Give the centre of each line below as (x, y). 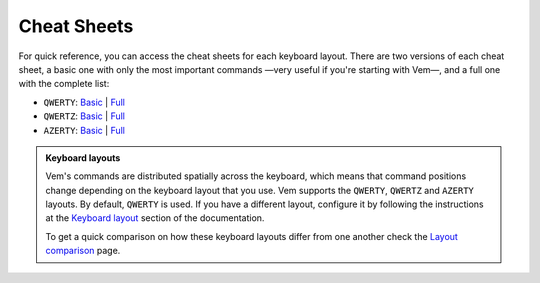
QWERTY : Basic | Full (84, 102)
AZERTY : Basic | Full (84, 130)
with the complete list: (64, 84)
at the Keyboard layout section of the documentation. (155, 218)
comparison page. (83, 251)
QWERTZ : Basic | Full (84, 116)
